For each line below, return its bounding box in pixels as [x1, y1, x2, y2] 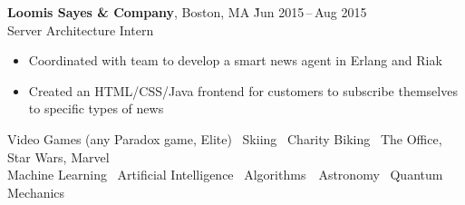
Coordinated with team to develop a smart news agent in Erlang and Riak [28, 51, 442, 70]
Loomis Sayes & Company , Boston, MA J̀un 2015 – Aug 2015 [7, 3, 367, 21]
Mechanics [7, 182, 65, 201]
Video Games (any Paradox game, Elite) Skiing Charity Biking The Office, [7, 129, 442, 148]
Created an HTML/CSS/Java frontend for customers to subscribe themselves [28, 81, 458, 100]
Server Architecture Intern [7, 20, 154, 39]
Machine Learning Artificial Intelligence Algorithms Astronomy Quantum [7, 165, 443, 184]
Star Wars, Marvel [7, 147, 110, 166]
